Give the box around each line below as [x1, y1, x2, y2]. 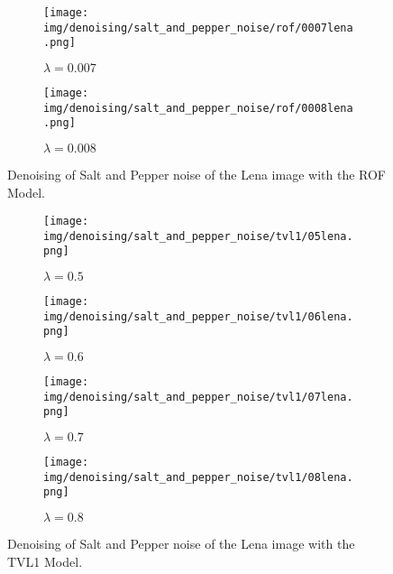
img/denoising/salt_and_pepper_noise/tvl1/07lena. [43, 390, 353, 403]
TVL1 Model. [7, 551, 83, 570]
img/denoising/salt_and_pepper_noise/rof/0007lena [43, 21, 353, 34]
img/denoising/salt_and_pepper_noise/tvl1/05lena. [43, 229, 353, 243]
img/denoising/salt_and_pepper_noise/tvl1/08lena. [43, 470, 353, 484]
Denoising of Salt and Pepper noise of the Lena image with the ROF [7, 164, 386, 183]
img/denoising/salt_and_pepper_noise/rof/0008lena [43, 101, 353, 115]
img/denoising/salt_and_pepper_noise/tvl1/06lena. [43, 310, 353, 323]
